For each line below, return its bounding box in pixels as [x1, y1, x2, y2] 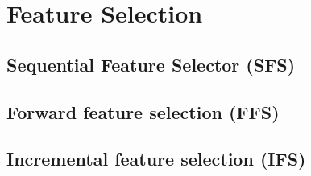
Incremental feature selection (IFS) [6, 146, 306, 171]
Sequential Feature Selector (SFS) [6, 51, 296, 76]
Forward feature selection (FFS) [6, 99, 280, 124]
